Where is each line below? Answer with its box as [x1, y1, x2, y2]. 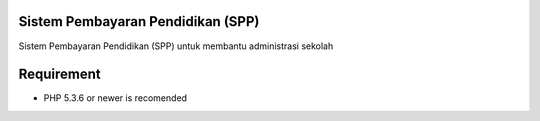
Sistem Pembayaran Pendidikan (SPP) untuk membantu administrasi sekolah [18, 40, 334, 52]
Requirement [18, 66, 102, 83]
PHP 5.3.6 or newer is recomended [43, 92, 188, 104]
